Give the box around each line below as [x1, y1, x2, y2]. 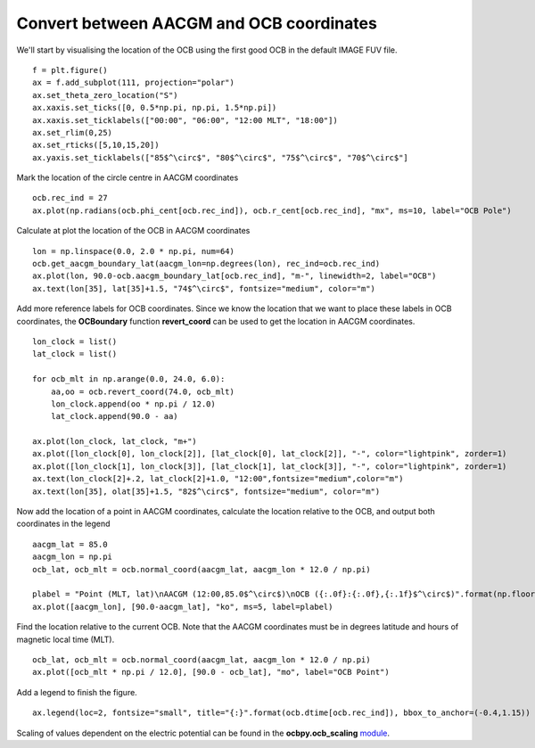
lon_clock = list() [32, 336, 118, 347]
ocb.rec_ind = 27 [32, 193, 108, 203]
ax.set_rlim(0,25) [32, 127, 113, 137]
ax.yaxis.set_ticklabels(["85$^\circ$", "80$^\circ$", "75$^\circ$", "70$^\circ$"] [32, 152, 409, 162]
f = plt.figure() [32, 65, 108, 75]
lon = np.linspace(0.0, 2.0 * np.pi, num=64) [32, 246, 235, 256]
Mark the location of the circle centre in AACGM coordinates [16, 172, 239, 183]
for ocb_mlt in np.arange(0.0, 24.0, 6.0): [32, 374, 226, 384]
